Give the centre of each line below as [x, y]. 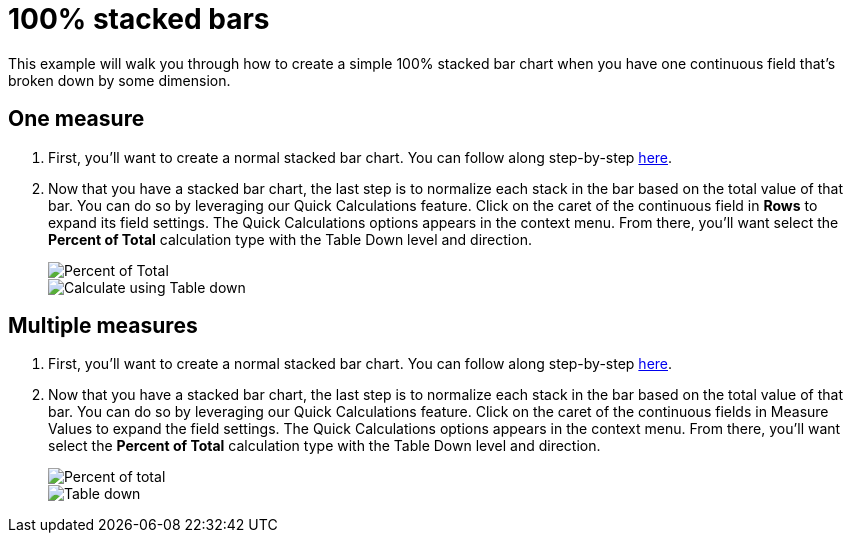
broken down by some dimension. [119, 80]
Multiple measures [103, 326]
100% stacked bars [139, 19]
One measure [76, 119]
